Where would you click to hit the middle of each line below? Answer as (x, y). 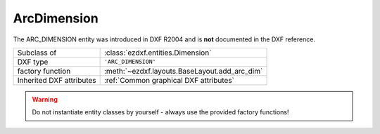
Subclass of (37, 53)
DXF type (33, 62)
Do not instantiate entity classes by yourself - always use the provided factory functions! (160, 112)
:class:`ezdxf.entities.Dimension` (158, 53)
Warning (45, 99)
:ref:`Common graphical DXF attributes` (169, 80)
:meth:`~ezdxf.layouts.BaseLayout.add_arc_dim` (183, 71)
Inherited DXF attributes (57, 80)
